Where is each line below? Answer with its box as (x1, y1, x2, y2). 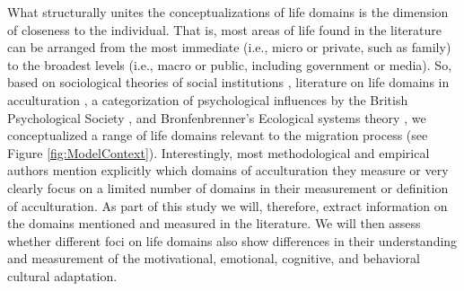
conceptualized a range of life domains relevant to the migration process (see (7, 126, 428, 145)
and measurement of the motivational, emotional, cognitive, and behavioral (7, 249, 420, 268)
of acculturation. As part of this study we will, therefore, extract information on (7, 196, 448, 215)
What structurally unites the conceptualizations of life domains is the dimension (7, 3, 449, 21)
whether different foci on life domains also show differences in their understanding (7, 231, 458, 250)
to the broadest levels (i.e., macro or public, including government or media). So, (7, 55, 452, 74)
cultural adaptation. (7, 266, 118, 285)
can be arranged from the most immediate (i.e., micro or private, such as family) (7, 38, 451, 57)
